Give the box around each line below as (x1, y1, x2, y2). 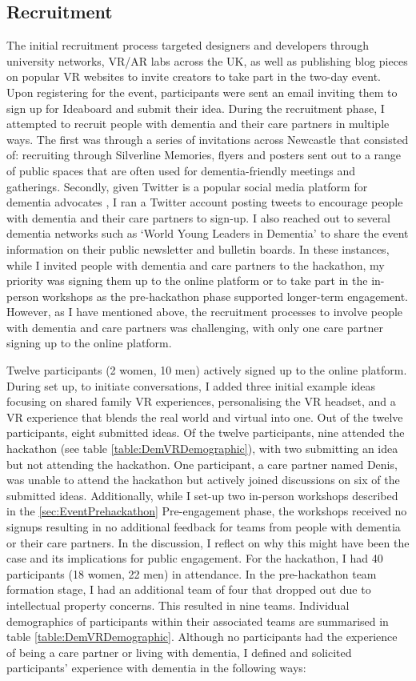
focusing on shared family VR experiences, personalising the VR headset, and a (6, 393, 396, 410)
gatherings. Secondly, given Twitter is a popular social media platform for (6, 178, 368, 194)
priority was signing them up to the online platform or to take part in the (6, 272, 368, 289)
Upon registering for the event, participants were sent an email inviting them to (6, 83, 398, 100)
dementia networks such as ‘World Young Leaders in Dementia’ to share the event (6, 225, 409, 242)
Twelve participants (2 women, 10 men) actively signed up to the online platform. (6, 362, 407, 379)
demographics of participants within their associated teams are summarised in (6, 612, 389, 629)
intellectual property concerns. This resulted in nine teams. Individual (6, 596, 350, 613)
